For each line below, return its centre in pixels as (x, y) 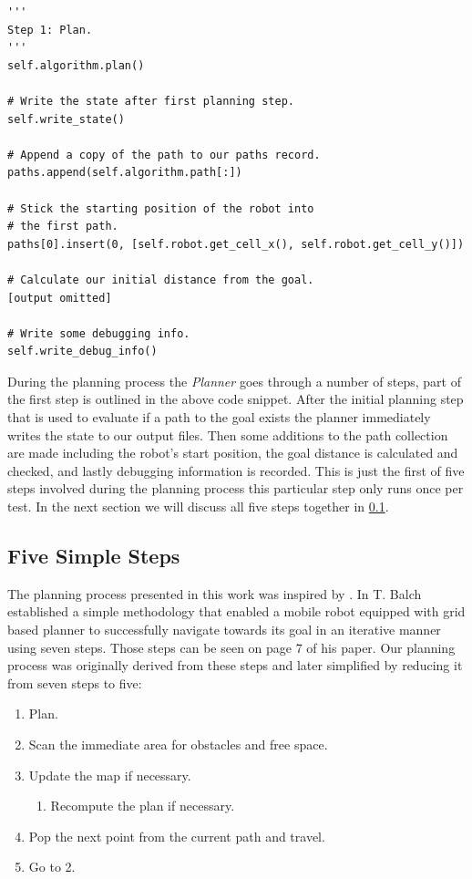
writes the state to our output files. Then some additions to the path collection (228, 434)
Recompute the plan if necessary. (143, 806)
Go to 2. (52, 867)
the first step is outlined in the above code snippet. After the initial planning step (236, 399)
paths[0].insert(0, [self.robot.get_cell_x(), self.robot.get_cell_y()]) (236, 244)
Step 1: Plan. (50, 30)
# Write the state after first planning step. (151, 101)
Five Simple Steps (94, 556)
